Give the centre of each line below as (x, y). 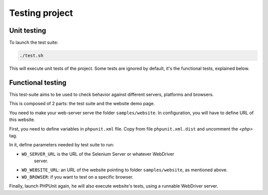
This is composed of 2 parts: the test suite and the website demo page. (82, 104)
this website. (22, 120)
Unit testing (28, 31)
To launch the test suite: (34, 43)
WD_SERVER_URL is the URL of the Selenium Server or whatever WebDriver (98, 154)
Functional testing (38, 83)
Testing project (41, 13)
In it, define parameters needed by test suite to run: (62, 145)
